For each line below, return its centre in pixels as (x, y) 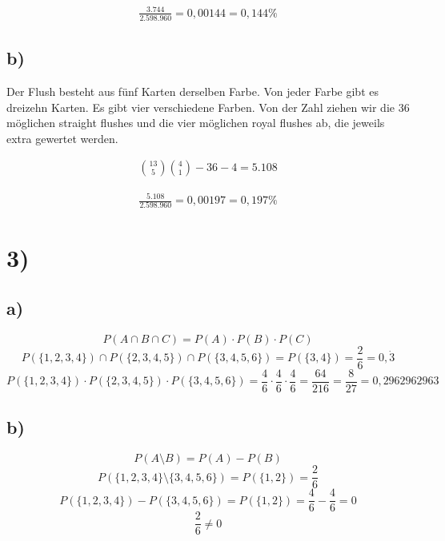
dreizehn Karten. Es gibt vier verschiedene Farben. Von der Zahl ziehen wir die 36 (208, 107)
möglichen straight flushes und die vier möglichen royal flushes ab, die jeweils (196, 123)
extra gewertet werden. (62, 138)
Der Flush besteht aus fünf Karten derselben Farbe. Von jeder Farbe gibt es (192, 91)
